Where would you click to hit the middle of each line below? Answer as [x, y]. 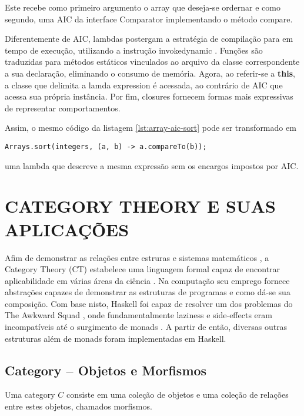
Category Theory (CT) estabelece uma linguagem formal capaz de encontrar [143, 269]
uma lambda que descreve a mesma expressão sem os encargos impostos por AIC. [152, 165]
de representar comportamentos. [63, 108]
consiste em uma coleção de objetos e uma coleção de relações [177, 394]
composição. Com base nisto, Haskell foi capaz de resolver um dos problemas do [149, 303]
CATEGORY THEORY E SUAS [140, 206]
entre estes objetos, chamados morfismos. [78, 406]
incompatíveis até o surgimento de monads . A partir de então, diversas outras [146, 327]
